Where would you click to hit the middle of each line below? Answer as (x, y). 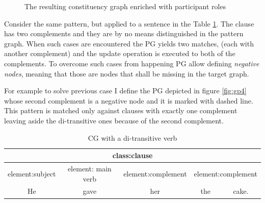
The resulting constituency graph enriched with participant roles (125, 6)
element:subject (32, 173)
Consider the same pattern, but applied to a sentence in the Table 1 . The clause (129, 23)
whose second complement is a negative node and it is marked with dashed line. (129, 100)
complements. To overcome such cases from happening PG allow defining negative (132, 63)
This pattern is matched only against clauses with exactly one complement (121, 110)
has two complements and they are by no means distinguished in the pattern (124, 33)
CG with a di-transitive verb (132, 137)
